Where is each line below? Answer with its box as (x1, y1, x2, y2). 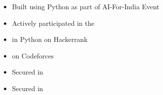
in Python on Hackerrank (12, 34, 88, 44)
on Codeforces (12, 50, 54, 60)
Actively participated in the (12, 18, 95, 28)
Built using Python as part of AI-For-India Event (12, 1, 160, 11)
